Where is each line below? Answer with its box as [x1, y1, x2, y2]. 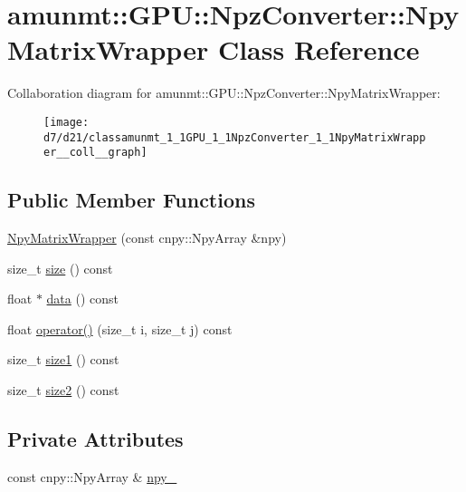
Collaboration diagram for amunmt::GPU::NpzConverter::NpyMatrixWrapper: [7, 83, 441, 102]
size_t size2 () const [7, 381, 119, 400]
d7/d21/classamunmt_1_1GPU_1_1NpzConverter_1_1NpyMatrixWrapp [43, 130, 426, 144]
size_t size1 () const [7, 350, 119, 369]
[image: [43, 115, 90, 129]
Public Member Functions [7, 186, 255, 214]
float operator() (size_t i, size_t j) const [7, 319, 233, 338]
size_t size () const [7, 258, 113, 277]
